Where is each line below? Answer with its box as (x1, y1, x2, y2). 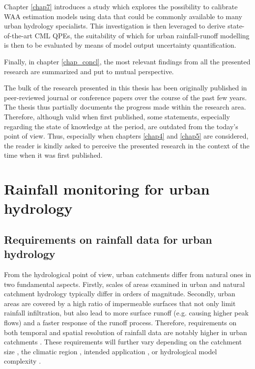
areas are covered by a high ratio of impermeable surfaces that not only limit (4, 298, 236, 308)
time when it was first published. (4, 150, 103, 160)
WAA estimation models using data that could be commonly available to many (4, 11, 242, 21)
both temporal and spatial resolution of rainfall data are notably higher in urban (4, 327, 247, 337)
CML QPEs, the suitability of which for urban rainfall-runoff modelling (34, 30, 250, 40)
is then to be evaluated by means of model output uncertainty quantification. (4, 40, 236, 50)
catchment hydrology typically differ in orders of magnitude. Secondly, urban (4, 288, 235, 299)
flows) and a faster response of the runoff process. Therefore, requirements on (4, 317, 237, 328)
